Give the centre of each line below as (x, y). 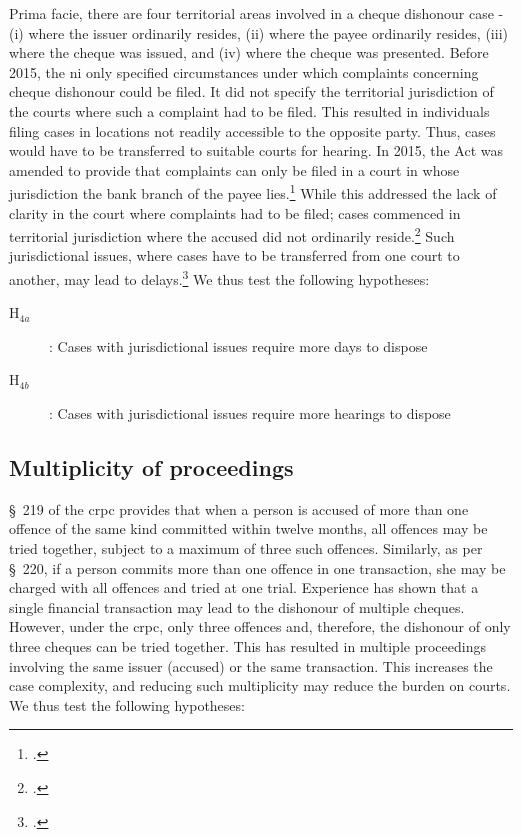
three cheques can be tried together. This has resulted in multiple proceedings (247, 646)
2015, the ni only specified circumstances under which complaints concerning (244, 71)
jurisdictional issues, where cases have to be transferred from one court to (234, 255)
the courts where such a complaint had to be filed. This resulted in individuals (249, 110)
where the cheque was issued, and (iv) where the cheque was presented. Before (249, 52)
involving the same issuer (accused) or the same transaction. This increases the (251, 665)
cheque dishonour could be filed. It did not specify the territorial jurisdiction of (251, 91)
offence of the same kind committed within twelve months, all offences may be (248, 528)
